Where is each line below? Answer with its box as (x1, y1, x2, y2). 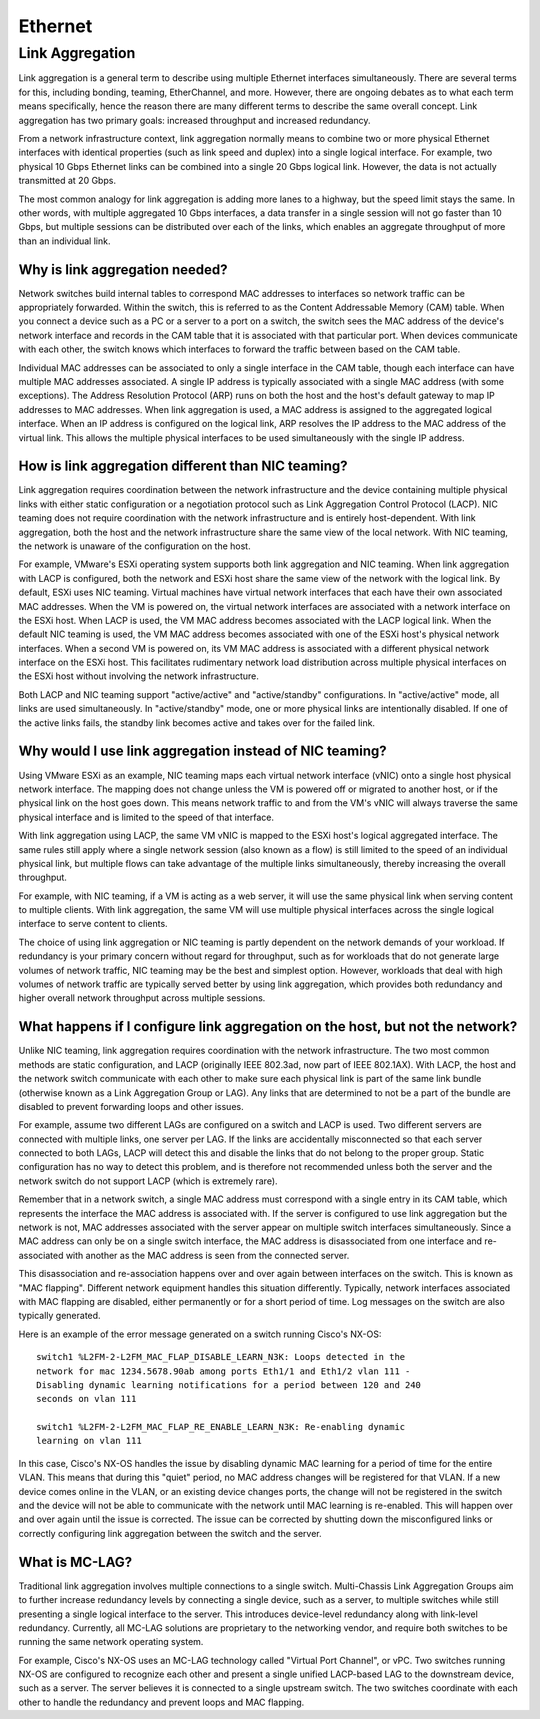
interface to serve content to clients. (18, 918, 169, 930)
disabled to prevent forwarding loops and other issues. (18, 1100, 244, 1112)
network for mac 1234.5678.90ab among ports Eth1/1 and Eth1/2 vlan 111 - (36, 1365, 411, 1377)
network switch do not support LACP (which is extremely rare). (18, 1175, 279, 1187)
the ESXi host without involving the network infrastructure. (18, 670, 260, 682)
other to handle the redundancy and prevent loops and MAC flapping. (18, 1696, 305, 1708)
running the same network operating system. (18, 1636, 204, 1648)
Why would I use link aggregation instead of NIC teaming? (18, 743, 387, 760)
